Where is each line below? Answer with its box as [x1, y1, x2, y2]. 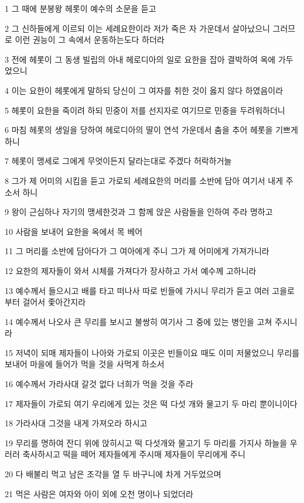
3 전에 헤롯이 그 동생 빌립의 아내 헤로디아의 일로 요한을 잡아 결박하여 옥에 [5, 53, 276, 65]
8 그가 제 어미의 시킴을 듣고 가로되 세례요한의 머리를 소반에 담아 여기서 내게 [5, 174, 283, 186]
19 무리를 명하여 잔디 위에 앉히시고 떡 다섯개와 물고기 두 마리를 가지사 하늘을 [5, 436, 288, 449]
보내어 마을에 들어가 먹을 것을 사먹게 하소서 [5, 358, 165, 370]
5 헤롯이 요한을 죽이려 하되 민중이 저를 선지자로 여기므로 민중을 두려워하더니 [5, 104, 285, 116]
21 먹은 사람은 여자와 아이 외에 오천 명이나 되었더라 [5, 487, 193, 499]
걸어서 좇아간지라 [22, 296, 86, 308]
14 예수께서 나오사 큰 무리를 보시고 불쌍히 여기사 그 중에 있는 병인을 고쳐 [5, 315, 272, 327]
